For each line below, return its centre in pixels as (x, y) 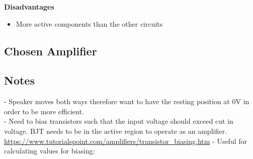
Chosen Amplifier (51, 51)
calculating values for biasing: (50, 151)
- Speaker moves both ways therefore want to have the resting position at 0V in (127, 101)
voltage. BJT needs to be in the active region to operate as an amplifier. (115, 131)
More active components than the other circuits (89, 23)
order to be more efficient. (44, 111)
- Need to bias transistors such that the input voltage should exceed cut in (119, 121)
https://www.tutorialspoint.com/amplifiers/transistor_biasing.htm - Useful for (126, 141)
